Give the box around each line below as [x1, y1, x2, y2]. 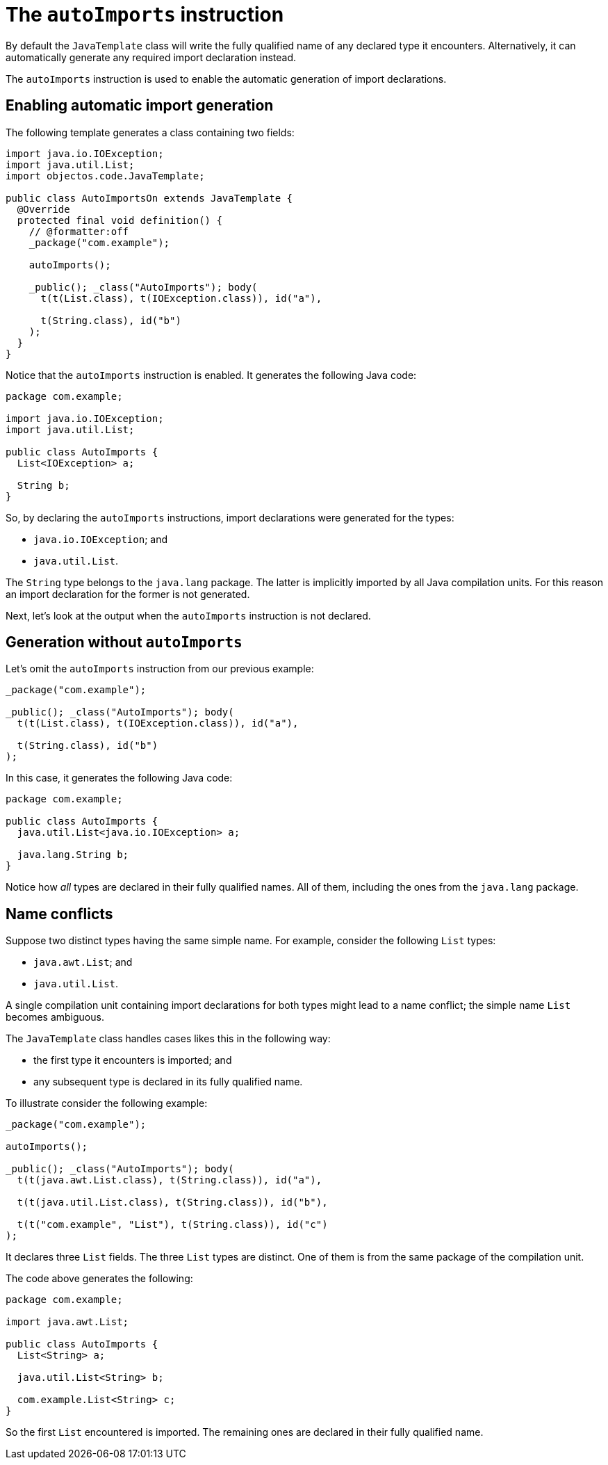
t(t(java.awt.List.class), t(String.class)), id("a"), [17, 1174, 322, 1186]
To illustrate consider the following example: [6, 1097, 208, 1110]
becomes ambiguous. [6, 1011, 104, 1023]
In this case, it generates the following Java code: [6, 772, 233, 784]
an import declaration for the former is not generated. [6, 588, 250, 600]
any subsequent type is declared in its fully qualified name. [33, 1076, 303, 1088]
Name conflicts [6, 905, 113, 923]
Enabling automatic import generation [6, 97, 274, 115]
